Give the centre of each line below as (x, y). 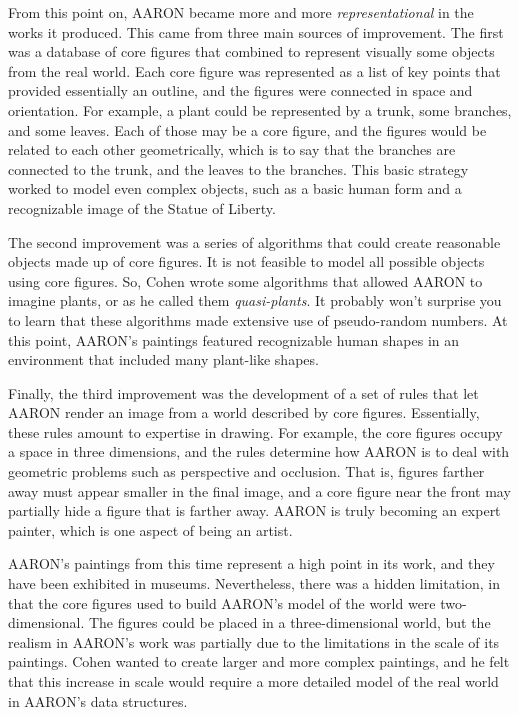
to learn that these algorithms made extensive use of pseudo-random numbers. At (258, 319)
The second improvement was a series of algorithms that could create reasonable (254, 241)
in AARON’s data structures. (98, 700)
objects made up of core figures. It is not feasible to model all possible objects (246, 261)
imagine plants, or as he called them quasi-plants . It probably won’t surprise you (255, 300)
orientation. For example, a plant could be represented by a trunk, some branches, (260, 109)
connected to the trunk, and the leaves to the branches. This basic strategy (238, 168)
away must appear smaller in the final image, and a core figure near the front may (259, 490)
